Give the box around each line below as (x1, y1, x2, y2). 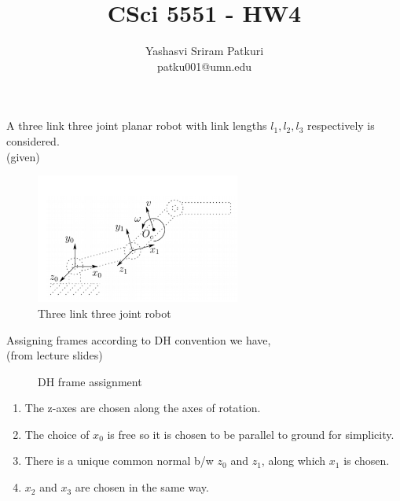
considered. (6, 132, 60, 149)
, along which (261, 452, 326, 469)
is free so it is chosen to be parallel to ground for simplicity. (107, 425, 394, 442)
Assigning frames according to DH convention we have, (6, 331, 271, 348)
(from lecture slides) (6, 347, 103, 363)
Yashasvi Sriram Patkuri (145, 42, 264, 59)
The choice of (24, 425, 90, 442)
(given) (6, 148, 40, 164)
